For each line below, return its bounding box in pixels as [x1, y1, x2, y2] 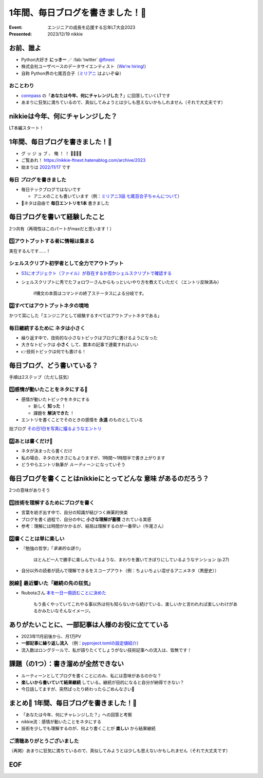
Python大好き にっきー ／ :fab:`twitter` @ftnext [21, 57, 115, 62]
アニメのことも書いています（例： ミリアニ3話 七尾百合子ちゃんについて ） [33, 193, 182, 199]
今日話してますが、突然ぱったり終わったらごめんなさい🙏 [21, 686, 135, 692]
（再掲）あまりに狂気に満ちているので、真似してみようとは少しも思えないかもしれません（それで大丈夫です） [9, 748, 231, 754]
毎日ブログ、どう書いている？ [9, 361, 98, 370]
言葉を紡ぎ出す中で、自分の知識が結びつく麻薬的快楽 [21, 509, 128, 515]
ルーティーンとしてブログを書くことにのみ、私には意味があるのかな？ [21, 673, 162, 679]
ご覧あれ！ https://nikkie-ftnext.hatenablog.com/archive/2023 [21, 157, 146, 163]
